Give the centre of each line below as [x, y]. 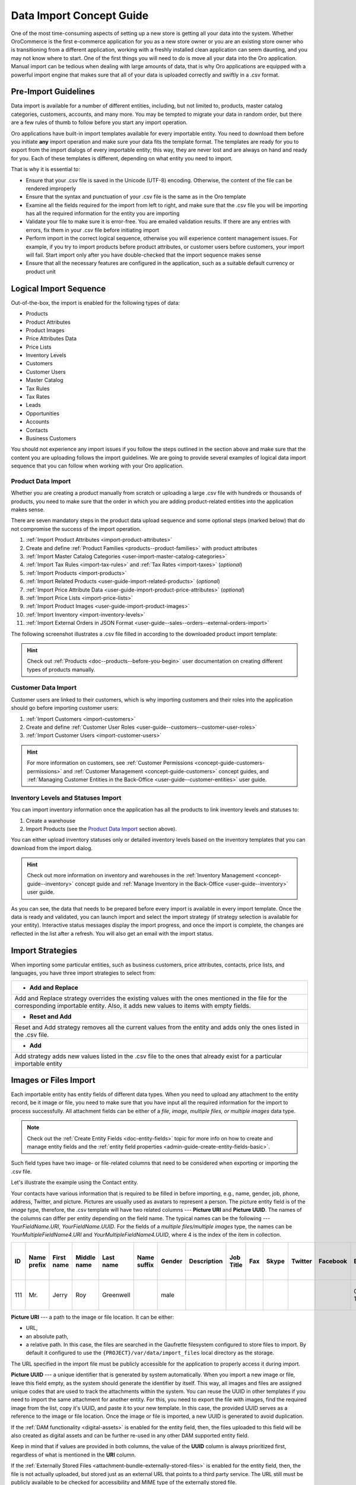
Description [206, 1261]
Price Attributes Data [51, 339]
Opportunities [42, 413]
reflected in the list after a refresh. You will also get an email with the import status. [112, 933]
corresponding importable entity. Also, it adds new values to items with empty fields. [133, 1006]
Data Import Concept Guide [80, 15]
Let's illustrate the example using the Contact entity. [75, 1183]
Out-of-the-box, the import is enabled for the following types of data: [96, 302]
